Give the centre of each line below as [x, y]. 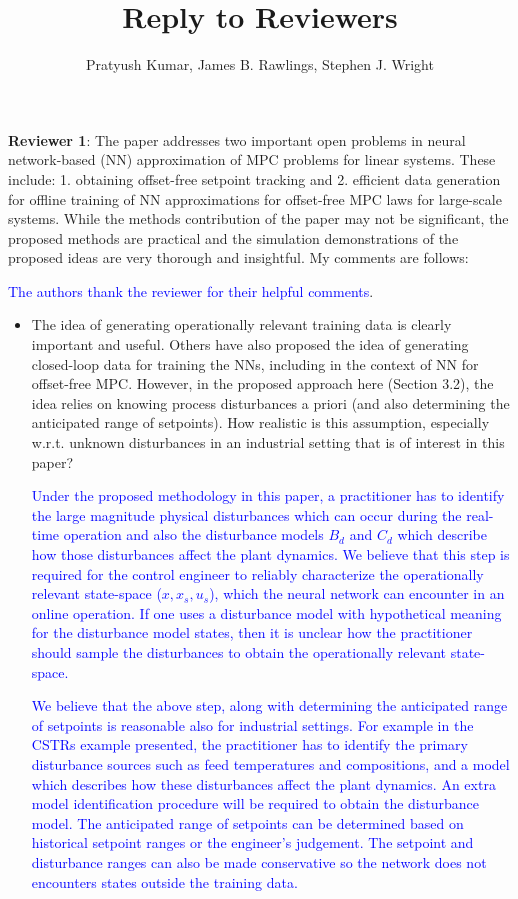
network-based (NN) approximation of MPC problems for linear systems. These [252, 159]
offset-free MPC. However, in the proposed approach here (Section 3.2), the [262, 383]
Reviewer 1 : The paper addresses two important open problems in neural [237, 139]
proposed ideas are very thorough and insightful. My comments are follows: [238, 257]
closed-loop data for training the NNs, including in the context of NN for [255, 363]
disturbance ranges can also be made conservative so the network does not [259, 861]
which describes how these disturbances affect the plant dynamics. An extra [263, 783]
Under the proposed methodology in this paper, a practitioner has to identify [268, 495]
